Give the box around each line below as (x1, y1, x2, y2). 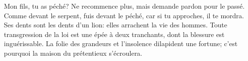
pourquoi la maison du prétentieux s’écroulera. (4, 48, 143, 58)
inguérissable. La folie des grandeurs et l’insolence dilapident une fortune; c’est (4, 38, 238, 49)
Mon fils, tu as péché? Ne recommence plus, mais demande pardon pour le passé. (4, 1, 245, 11)
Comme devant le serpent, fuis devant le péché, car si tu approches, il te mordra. (4, 10, 244, 20)
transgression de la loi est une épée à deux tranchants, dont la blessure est (4, 29, 225, 39)
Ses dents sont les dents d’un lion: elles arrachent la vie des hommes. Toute (4, 20, 227, 30)
